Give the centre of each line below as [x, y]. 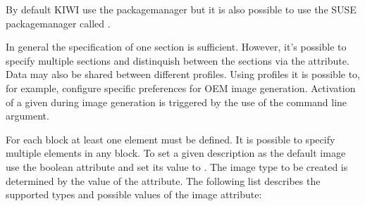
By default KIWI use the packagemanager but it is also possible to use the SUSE [181, 9]
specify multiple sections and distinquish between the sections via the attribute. [178, 60]
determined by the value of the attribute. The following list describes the [163, 180]
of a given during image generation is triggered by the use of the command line [177, 102]
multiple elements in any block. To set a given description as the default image [176, 153]
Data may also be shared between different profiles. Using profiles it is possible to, [183, 74]
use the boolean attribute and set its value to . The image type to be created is [177, 166]
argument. [27, 116]
